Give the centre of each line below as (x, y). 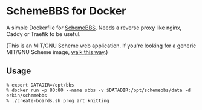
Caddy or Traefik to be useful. (44, 34)
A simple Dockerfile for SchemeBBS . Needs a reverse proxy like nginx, (94, 28)
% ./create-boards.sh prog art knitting (58, 100)
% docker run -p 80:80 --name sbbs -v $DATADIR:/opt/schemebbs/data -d (98, 90)
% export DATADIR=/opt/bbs (40, 85)
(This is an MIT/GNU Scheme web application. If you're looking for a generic (101, 46)
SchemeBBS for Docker (66, 11)
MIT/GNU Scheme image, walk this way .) (57, 52)
